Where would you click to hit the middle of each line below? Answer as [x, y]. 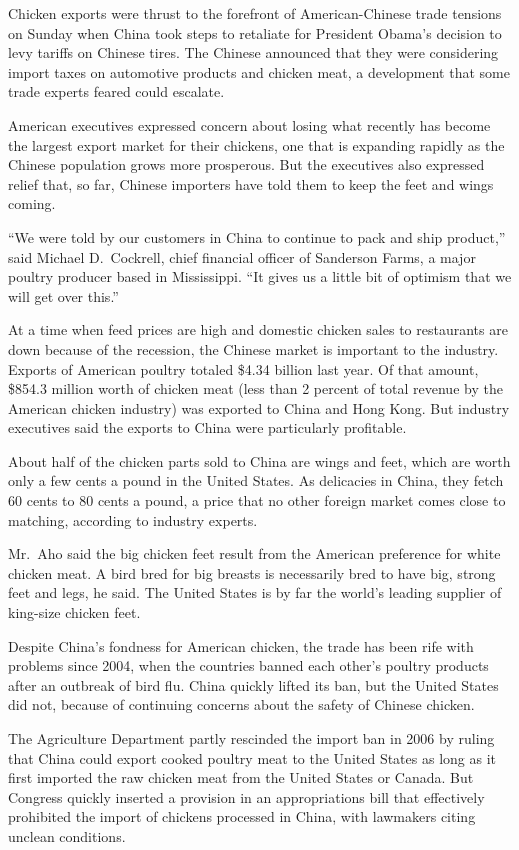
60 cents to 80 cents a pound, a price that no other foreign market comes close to [257, 500]
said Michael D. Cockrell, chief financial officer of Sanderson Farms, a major [242, 256]
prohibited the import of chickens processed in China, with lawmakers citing [242, 816]
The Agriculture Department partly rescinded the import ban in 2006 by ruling [251, 738]
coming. [32, 203]
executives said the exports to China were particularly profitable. [207, 427]
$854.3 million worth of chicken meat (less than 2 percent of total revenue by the [255, 388]
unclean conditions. [67, 835]
